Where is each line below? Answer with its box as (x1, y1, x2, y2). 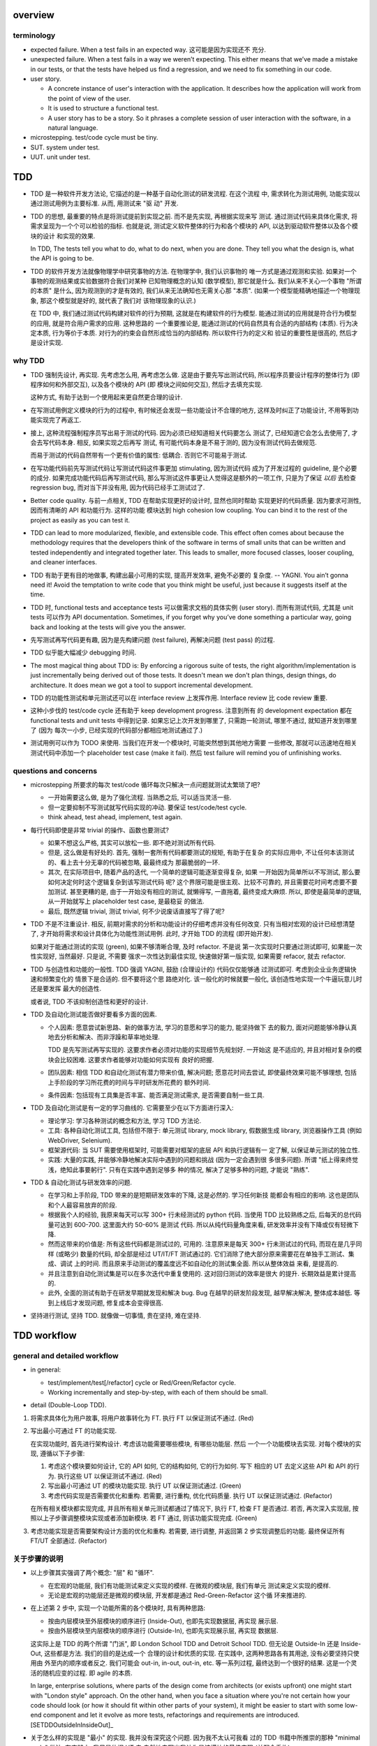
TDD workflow (13, 1329, 77, 1341)
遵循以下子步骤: (39, 1449, 85, 1458)
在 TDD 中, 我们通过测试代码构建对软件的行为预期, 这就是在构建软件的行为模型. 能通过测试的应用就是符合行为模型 (30, 309, 357, 318)
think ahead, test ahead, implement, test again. (47, 813, 183, 821)
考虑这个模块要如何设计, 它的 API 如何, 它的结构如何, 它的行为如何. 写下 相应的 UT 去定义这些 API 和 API (47, 1462, 346, 1470)
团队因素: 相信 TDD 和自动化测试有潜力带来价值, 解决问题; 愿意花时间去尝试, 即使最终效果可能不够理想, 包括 (47, 1069, 357, 1077)
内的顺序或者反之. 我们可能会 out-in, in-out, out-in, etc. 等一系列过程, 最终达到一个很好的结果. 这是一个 (56, 1659, 351, 1667)
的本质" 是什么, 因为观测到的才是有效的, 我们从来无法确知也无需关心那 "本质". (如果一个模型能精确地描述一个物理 (30, 286, 355, 295)
